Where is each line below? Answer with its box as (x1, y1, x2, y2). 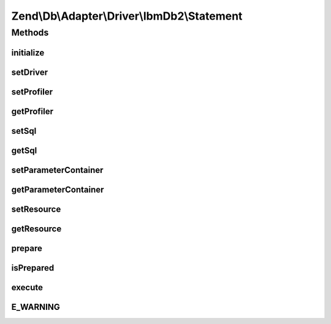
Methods (11, 27, 49, 38)
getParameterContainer (11, 184, 104, 195)
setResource (11, 204, 61, 214)
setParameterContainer (11, 164, 104, 175)
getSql (11, 145, 37, 156)
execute (11, 282, 43, 293)
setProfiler (11, 87, 53, 97)
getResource (11, 223, 62, 234)
